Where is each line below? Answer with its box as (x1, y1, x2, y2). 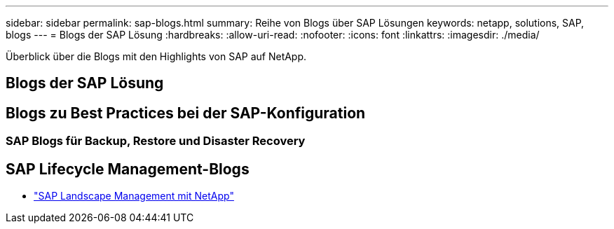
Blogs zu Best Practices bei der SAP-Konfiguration (6, 104, 366, 122)
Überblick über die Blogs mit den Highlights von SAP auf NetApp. (6, 50, 307, 62)
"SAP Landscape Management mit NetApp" (34, 190, 234, 202)
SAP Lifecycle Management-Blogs (6, 160, 250, 178)
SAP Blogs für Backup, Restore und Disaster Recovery (6, 134, 306, 148)
